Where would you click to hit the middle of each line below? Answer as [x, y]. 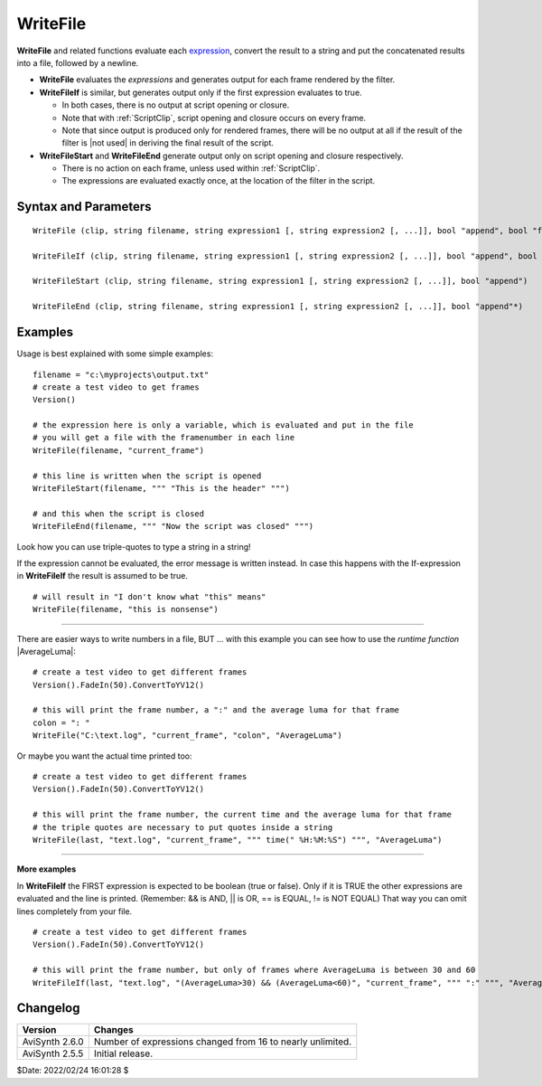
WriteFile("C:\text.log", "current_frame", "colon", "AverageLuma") [187, 736]
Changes [114, 1030]
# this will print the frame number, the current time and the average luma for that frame [242, 815]
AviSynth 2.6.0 [53, 1042]
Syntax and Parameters [84, 207]
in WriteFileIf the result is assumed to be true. [103, 576]
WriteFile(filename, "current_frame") [119, 450]
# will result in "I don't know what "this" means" [150, 596]
